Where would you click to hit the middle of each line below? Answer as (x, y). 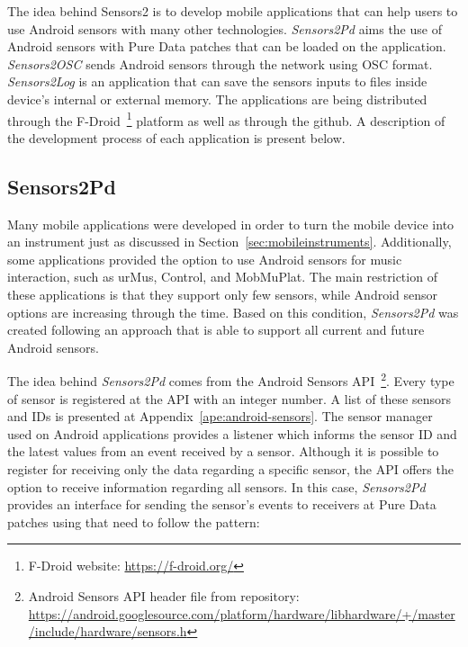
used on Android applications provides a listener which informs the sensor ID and (232, 433)
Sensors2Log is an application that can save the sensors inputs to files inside (217, 81)
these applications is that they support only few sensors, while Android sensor (223, 294)
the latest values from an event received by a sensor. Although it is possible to (223, 451)
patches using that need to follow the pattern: (134, 521)
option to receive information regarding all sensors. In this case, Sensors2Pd (216, 486)
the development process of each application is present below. (176, 137)
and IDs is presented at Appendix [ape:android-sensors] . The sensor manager (220, 416)
